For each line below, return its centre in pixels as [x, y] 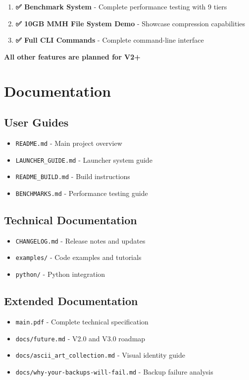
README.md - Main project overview [69, 143]
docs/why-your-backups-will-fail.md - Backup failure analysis [114, 371]
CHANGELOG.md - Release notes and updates [80, 240]
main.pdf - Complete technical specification [82, 321]
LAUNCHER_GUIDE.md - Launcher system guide [84, 159]
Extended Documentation [71, 301]
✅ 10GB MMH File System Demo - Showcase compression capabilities [130, 23]
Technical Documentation [71, 220]
